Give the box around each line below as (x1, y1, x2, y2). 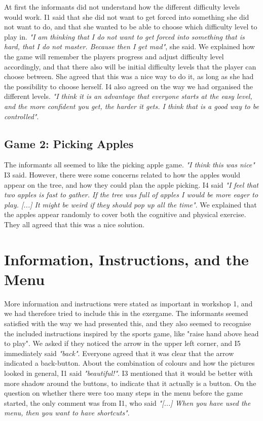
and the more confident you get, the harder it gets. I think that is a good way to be (4, 100, 259, 111)
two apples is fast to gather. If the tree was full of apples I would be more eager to (4, 189, 258, 200)
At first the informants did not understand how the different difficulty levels (4, 2, 240, 12)
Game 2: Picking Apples (4, 135, 134, 151)
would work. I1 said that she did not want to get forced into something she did (4, 11, 249, 22)
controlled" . (4, 111, 39, 121)
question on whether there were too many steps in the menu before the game (4, 388, 243, 398)
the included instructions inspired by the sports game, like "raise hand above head (4, 328, 259, 338)
